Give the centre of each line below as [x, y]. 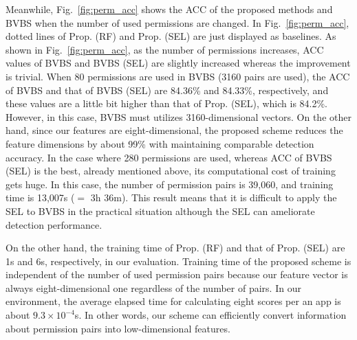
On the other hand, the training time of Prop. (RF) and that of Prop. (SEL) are [175, 248]
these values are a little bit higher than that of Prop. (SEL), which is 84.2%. [167, 103]
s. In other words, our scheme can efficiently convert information [210, 315]
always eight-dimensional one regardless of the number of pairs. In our [153, 287]
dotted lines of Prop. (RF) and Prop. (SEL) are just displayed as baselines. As [171, 36]
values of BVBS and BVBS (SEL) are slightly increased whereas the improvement [178, 63]
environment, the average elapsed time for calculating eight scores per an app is [173, 301]
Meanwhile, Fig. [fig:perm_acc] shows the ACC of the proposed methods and [169, 9]
